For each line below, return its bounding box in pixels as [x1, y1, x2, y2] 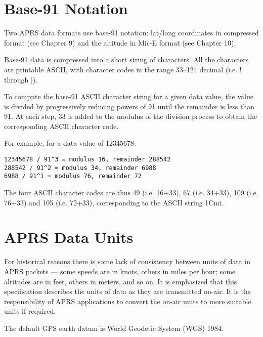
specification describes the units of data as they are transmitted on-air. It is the [4, 286, 251, 297]
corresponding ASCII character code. [4, 120, 119, 131]
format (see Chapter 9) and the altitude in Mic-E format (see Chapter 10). [4, 37, 236, 48]
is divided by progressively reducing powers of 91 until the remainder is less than [4, 101, 255, 111]
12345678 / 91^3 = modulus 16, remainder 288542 [4, 156, 171, 163]
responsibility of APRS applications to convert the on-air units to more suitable [4, 296, 251, 306]
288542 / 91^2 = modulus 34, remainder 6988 [4, 164, 156, 172]
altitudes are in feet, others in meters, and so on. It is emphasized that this [4, 276, 237, 286]
